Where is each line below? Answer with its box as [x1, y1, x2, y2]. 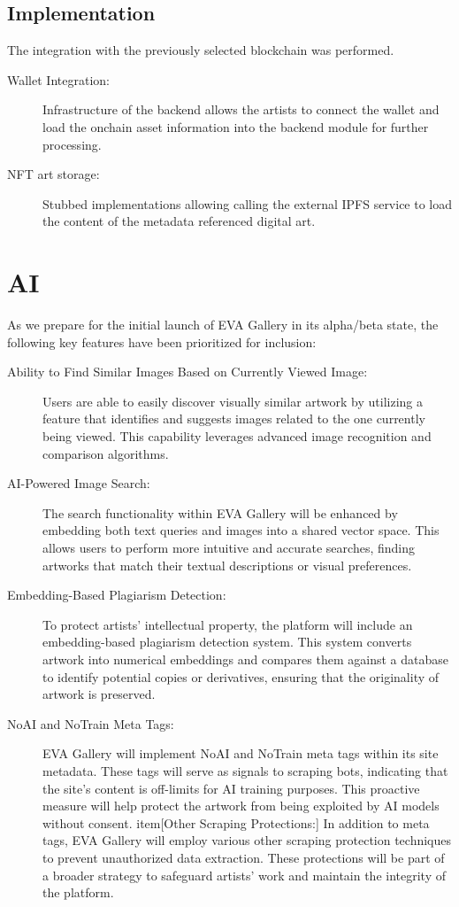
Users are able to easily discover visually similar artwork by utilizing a [42, 391, 424, 410]
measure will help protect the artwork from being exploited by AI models [42, 796, 440, 815]
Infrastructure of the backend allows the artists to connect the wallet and [42, 100, 440, 119]
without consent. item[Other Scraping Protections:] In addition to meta [42, 813, 430, 832]
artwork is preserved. [42, 685, 156, 703]
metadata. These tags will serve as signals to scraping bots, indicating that [42, 761, 448, 779]
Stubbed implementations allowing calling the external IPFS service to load [42, 194, 453, 213]
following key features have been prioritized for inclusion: [7, 332, 317, 351]
